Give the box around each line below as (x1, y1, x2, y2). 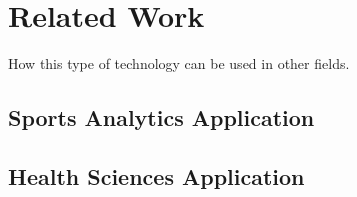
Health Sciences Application (8, 160, 305, 191)
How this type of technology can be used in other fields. (8, 53, 350, 74)
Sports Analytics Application (8, 102, 315, 133)
